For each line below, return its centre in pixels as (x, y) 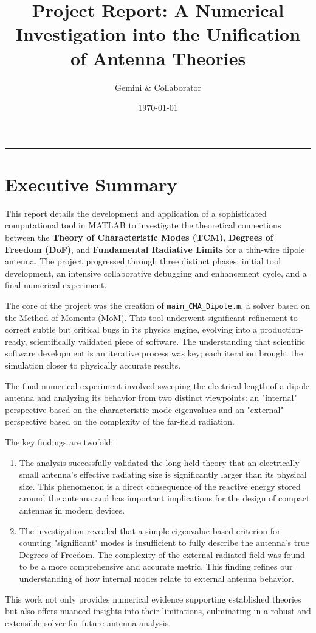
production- (281, 329)
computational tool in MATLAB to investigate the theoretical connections (143, 225)
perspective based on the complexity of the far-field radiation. (120, 421)
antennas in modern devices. (72, 510)
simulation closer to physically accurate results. (93, 365)
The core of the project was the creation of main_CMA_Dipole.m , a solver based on (157, 305)
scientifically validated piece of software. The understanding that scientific (168, 341)
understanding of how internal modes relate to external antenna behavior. (156, 578)
